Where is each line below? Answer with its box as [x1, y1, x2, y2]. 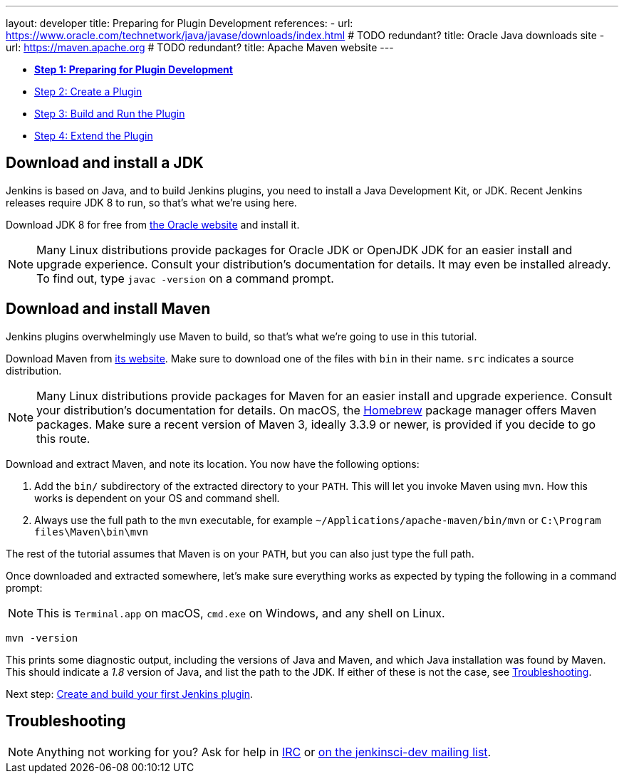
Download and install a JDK [6, 154, 204, 172]
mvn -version [6, 632, 78, 644]
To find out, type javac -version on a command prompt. [36, 271, 334, 286]
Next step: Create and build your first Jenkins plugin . [6, 687, 253, 700]
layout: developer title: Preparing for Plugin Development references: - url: [6, 17, 353, 29]
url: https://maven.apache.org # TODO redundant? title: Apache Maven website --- [6, 41, 394, 53]
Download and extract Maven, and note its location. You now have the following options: [6, 457, 420, 470]
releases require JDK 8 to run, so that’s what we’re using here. [6, 196, 297, 209]
